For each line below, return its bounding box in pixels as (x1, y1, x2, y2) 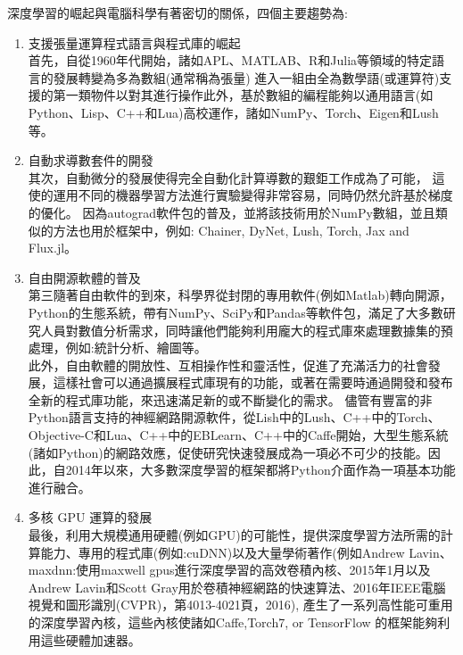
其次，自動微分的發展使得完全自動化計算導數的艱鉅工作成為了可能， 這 (28, 168, 445, 187)
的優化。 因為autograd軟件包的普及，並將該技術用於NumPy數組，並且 (28, 203, 435, 221)
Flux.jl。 (28, 238, 78, 257)
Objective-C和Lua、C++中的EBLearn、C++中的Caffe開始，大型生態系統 (28, 426, 449, 444)
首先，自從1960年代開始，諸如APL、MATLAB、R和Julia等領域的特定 (28, 51, 433, 70)
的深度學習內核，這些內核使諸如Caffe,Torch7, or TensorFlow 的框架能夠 (28, 613, 438, 631)
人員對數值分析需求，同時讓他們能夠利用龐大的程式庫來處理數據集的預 (40, 320, 453, 339)
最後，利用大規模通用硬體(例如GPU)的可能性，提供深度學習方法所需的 (28, 526, 441, 544)
